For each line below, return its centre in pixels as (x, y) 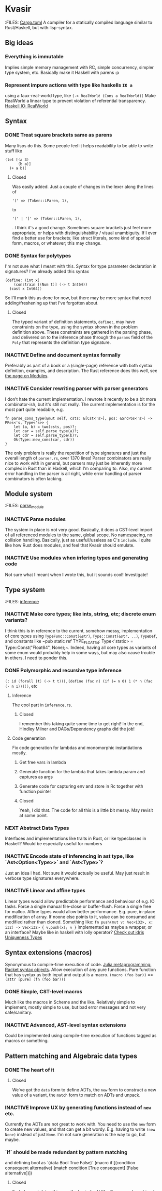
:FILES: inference (22, 601)
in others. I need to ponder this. (36, 658)
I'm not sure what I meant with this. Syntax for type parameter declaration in (81, 266)
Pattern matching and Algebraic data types (71, 1056)
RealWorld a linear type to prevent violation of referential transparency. (75, 101)
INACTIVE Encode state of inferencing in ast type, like (69, 856)
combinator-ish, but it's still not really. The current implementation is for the (80, 404)
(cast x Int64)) (26, 289)
